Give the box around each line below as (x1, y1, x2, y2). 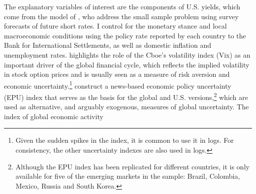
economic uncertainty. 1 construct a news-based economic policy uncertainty (4, 79, 231, 91)
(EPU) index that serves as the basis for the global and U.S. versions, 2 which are (4, 91, 248, 102)
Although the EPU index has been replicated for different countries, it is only (15, 161, 250, 171)
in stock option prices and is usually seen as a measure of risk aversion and (4, 69, 230, 79)
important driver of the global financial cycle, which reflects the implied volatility (4, 59, 250, 69)
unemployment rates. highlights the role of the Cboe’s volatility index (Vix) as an (4, 49, 251, 60)
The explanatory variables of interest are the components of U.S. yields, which (4, 1, 240, 11)
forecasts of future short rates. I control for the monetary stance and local (4, 21, 227, 31)
